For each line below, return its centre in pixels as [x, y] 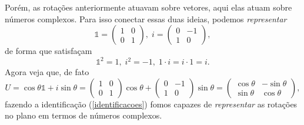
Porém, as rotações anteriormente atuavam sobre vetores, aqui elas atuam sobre [148, 7]
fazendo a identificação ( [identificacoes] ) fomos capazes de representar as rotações [151, 104]
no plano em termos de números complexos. [83, 115]
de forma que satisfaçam [49, 51]
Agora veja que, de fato [47, 72]
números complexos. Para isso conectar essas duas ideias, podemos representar [146, 18]
